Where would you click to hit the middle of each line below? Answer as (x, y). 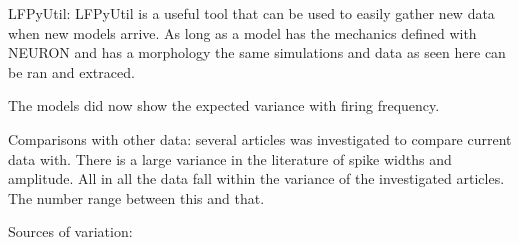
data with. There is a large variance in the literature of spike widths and (230, 158)
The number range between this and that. (136, 197)
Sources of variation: (70, 231)
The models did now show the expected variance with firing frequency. (224, 105)
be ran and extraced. (71, 71)
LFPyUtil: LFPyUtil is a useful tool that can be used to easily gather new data (251, 13)
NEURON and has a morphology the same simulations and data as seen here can (257, 52)
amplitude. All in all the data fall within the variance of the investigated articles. (256, 178)
